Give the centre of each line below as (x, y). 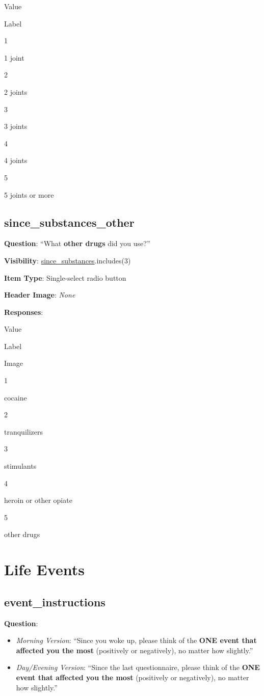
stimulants (20, 466)
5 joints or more (29, 194)
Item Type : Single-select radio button (65, 277)
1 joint (14, 57)
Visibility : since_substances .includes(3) (68, 260)
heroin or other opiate (38, 500)
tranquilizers (24, 431)
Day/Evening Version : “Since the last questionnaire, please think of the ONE (138, 667)
